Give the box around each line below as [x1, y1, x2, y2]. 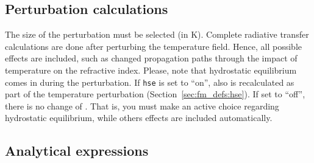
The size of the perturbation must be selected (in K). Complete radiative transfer [5, 28, 309, 41]
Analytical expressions [5, 141, 149, 160]
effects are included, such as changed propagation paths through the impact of [5, 52, 298, 64]
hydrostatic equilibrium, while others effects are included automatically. [5, 111, 273, 124]
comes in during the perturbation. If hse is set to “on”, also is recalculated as [5, 75, 294, 88]
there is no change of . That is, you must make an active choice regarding [5, 99, 279, 112]
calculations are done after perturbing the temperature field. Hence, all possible [5, 40, 302, 52]
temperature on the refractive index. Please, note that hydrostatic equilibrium [5, 63, 297, 76]
